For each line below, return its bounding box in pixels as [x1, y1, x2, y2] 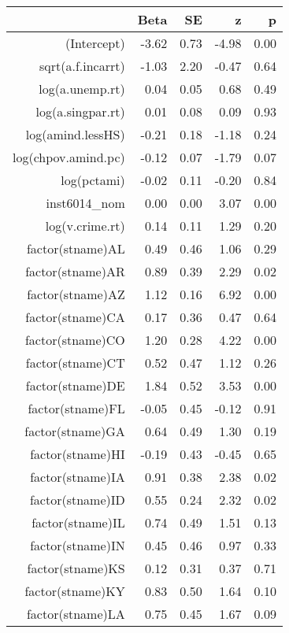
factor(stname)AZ [27, 285, 125, 303]
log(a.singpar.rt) [35, 102, 125, 120]
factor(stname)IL [31, 513, 125, 531]
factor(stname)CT [25, 354, 125, 372]
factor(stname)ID [29, 490, 125, 509]
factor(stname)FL [28, 399, 125, 417]
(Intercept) [65, 34, 125, 52]
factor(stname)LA [26, 605, 125, 623]
